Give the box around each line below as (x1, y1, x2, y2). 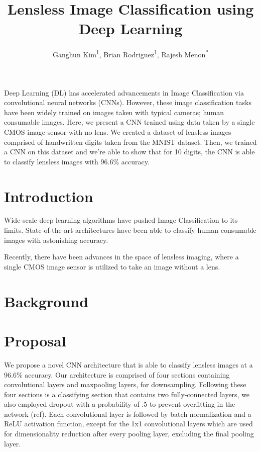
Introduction (4, 186, 93, 206)
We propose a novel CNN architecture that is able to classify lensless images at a (4, 359, 253, 370)
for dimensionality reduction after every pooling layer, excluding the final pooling (4, 428, 254, 439)
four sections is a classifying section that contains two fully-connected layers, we (4, 389, 250, 399)
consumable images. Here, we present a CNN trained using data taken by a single (4, 117, 255, 127)
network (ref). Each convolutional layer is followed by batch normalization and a (4, 408, 251, 419)
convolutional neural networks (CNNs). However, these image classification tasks (4, 97, 251, 108)
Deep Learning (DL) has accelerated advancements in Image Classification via (4, 87, 244, 98)
